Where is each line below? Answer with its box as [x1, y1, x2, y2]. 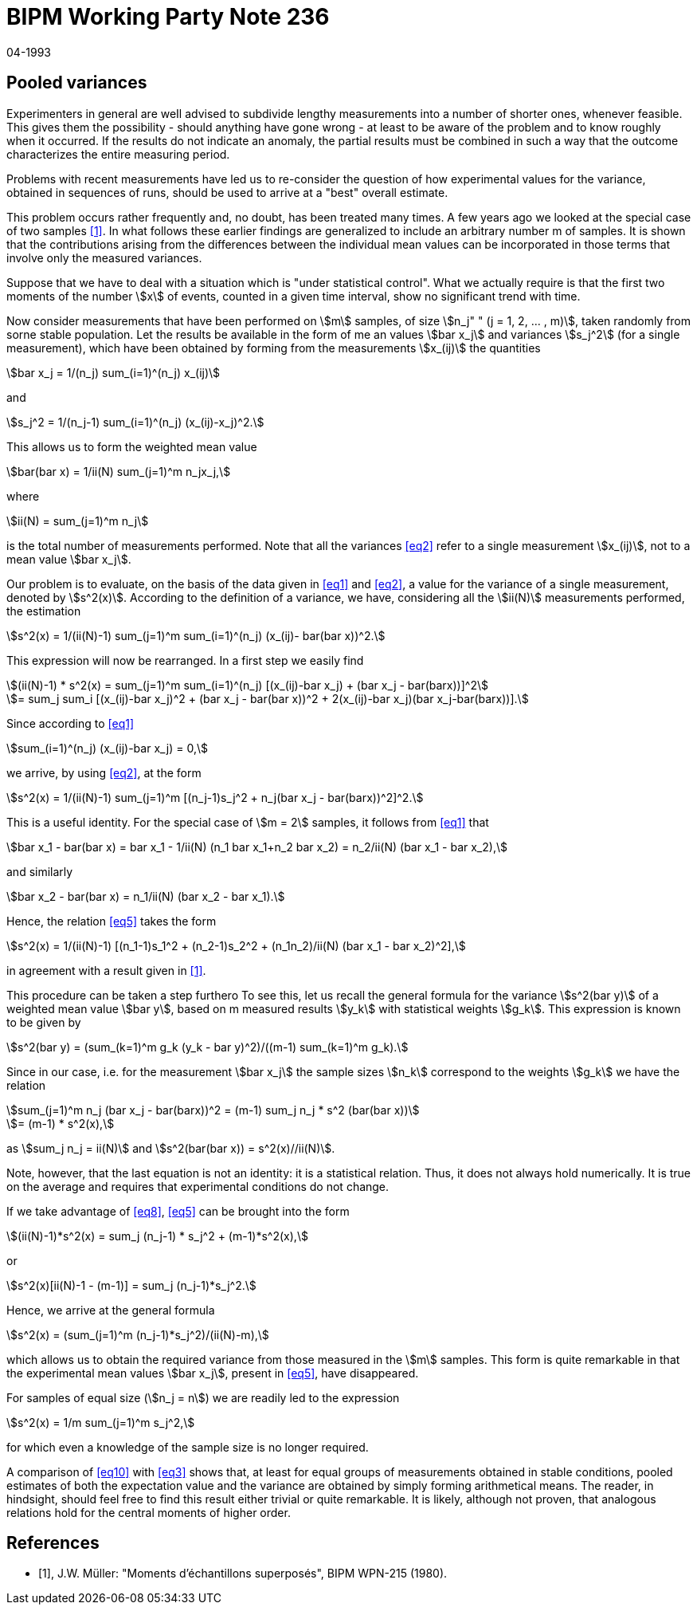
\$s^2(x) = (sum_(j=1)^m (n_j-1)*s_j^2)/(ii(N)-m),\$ [6, 1327, 269, 1342]
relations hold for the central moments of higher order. [6, 1505, 291, 1519]
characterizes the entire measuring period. [6, 147, 230, 161]
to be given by [6, 1015, 81, 1029]
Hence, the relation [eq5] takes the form [6, 914, 217, 928]
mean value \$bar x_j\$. [6, 552, 131, 566]
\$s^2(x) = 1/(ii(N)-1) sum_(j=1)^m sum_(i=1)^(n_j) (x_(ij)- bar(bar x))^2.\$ [6, 628, 386, 642]
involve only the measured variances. [6, 250, 202, 265]
